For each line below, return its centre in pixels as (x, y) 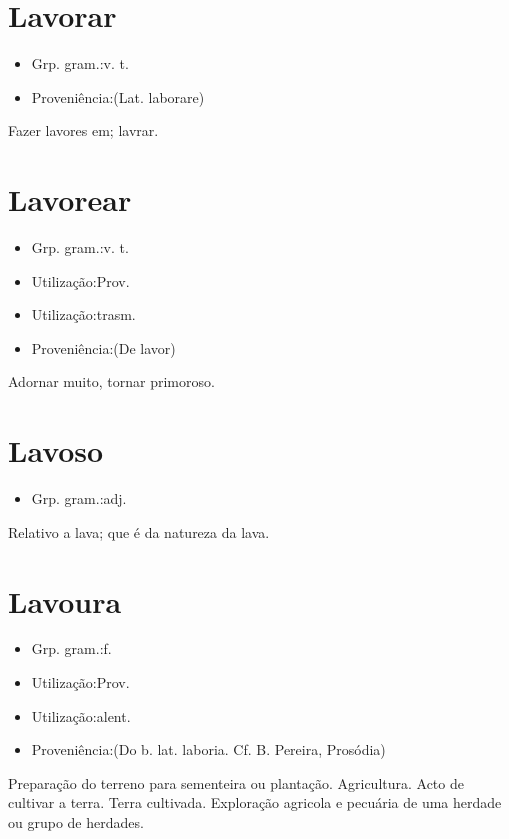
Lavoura (65, 600)
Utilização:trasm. (83, 314)
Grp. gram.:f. (71, 648)
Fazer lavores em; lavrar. (83, 130)
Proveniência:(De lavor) (103, 347)
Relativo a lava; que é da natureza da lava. (139, 531)
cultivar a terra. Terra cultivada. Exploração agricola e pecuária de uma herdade (255, 802)
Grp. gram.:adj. (79, 498)
